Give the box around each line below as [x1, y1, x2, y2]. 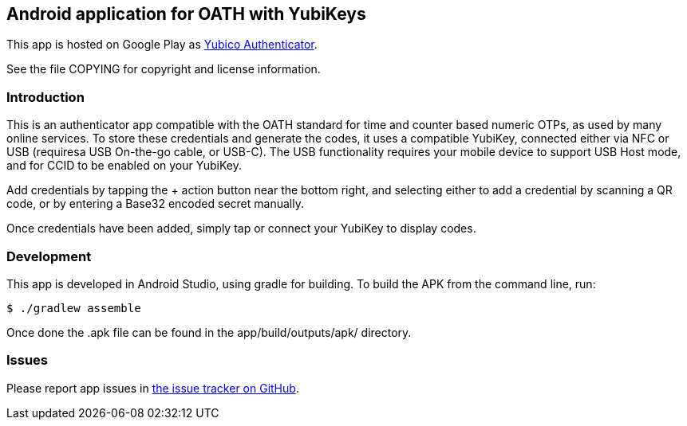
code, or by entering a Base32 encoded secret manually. [6, 197, 304, 211]
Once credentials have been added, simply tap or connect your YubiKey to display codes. [6, 221, 476, 236]
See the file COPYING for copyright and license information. [6, 62, 321, 76]
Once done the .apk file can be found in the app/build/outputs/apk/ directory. [6, 325, 412, 339]
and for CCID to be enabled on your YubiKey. [6, 158, 242, 173]
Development [6, 248, 92, 264]
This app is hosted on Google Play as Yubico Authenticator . [6, 37, 318, 52]
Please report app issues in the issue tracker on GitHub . [6, 381, 299, 395]
